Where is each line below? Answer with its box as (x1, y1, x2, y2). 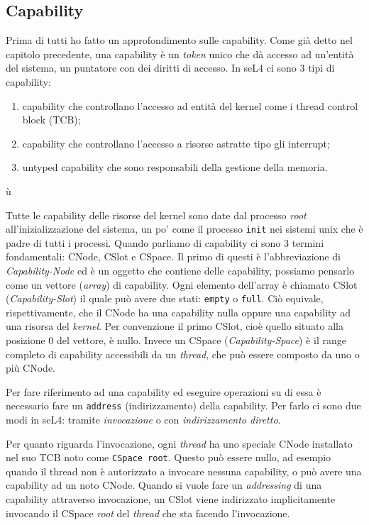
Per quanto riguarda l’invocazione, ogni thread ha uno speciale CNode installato (6, 436, 353, 451)
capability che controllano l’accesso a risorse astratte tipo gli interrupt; (22, 136, 330, 150)
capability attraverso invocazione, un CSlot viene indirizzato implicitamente (6, 492, 336, 507)
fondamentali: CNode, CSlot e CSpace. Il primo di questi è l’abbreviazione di (6, 249, 341, 264)
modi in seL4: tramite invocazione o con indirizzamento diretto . (6, 412, 281, 427)
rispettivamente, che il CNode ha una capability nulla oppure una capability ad (6, 304, 351, 319)
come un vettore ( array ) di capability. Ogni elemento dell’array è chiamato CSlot (6, 277, 358, 292)
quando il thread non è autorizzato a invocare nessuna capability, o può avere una (6, 463, 362, 478)
